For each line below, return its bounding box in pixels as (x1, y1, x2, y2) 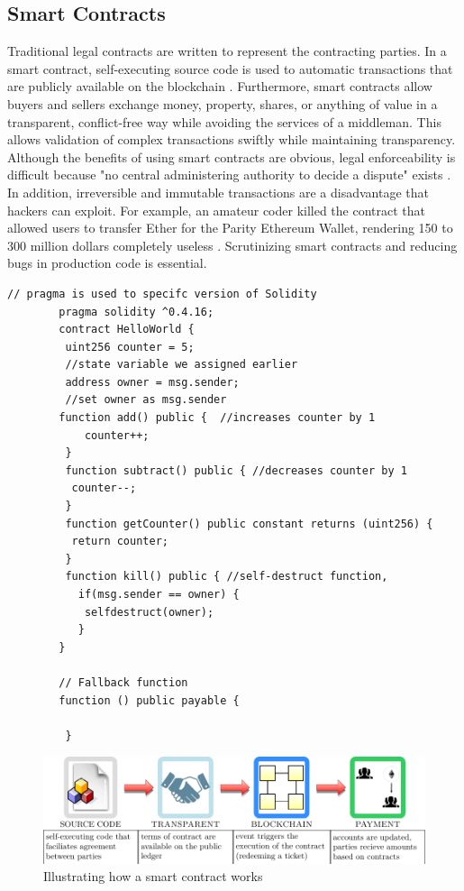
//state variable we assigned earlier (65, 358, 298, 372)
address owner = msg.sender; (65, 375, 240, 389)
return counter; (71, 535, 168, 548)
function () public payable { (59, 694, 240, 707)
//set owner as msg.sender (65, 393, 227, 407)
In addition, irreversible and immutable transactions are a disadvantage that (7, 182, 429, 201)
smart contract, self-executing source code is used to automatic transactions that (7, 59, 453, 78)
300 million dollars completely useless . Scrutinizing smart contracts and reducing (7, 235, 458, 254)
